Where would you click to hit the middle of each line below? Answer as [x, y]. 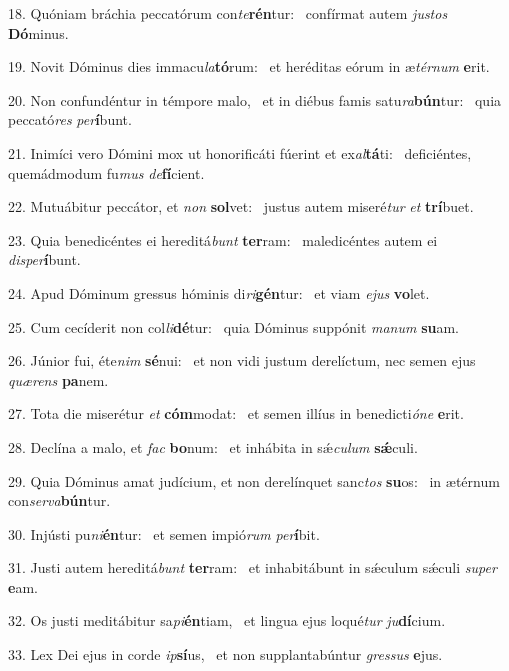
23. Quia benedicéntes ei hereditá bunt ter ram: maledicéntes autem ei [223, 239]
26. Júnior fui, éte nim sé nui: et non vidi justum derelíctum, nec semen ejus [242, 360]
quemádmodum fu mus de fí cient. [106, 172]
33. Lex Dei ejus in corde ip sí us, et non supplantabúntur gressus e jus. [225, 654]
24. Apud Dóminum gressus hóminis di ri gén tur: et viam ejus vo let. [219, 292]
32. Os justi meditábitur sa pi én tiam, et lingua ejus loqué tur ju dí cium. [227, 620]
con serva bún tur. [59, 500]
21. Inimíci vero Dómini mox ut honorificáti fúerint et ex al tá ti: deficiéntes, [240, 152]
